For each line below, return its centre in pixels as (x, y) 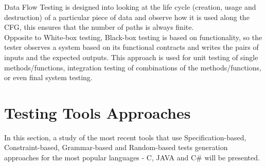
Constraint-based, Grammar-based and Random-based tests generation (116, 147)
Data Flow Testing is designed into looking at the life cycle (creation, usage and (130, 7)
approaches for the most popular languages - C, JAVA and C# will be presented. (132, 158)
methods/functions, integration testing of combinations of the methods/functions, (133, 67)
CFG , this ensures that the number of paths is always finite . (99, 27)
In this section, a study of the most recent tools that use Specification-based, (125, 137)
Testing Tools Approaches (97, 112)
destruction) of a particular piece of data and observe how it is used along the (127, 17)
